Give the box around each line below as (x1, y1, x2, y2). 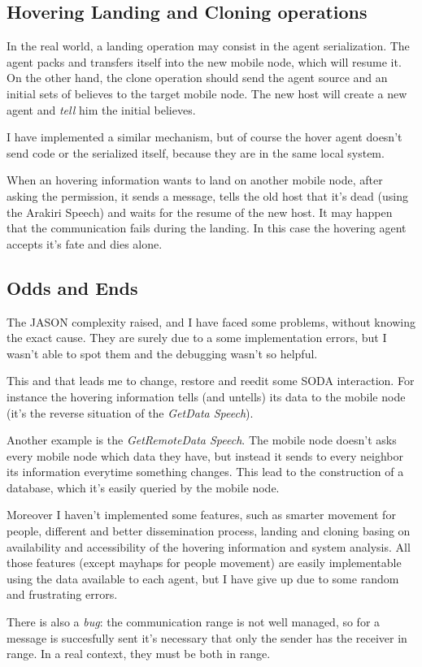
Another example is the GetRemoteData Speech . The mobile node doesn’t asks (7, 431, 397, 448)
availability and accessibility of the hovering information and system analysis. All (7, 538, 411, 555)
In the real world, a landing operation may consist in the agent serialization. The (7, 37, 410, 54)
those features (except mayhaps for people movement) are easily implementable (7, 554, 402, 571)
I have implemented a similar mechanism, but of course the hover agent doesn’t (7, 128, 402, 145)
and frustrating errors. (7, 586, 118, 603)
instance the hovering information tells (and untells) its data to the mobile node (7, 388, 406, 405)
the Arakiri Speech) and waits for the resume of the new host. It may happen (7, 203, 393, 220)
